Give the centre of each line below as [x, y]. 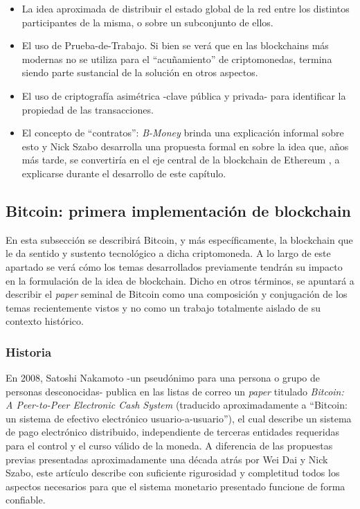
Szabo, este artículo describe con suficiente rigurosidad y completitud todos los [173, 473]
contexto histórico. [45, 321]
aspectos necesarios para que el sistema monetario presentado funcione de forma [175, 486]
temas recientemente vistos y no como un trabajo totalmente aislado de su [163, 307]
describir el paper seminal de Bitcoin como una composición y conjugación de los [177, 294]
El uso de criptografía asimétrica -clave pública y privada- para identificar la [184, 95]
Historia [29, 351]
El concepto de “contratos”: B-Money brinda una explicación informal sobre [183, 133]
